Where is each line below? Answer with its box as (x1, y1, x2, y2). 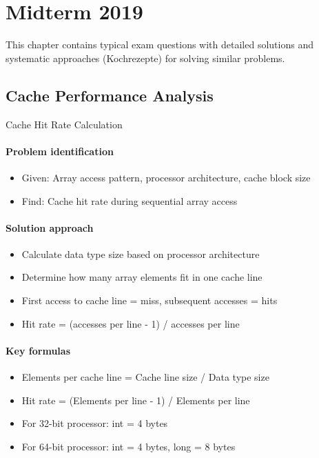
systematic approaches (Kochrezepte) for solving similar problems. (6, 50, 285, 65)
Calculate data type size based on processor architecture (21, 246, 260, 261)
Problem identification (6, 143, 114, 158)
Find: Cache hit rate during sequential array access (21, 193, 238, 208)
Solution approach (6, 220, 94, 235)
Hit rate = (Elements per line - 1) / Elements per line (21, 392, 250, 407)
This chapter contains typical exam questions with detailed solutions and (6, 37, 313, 52)
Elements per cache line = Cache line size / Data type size (21, 370, 269, 384)
